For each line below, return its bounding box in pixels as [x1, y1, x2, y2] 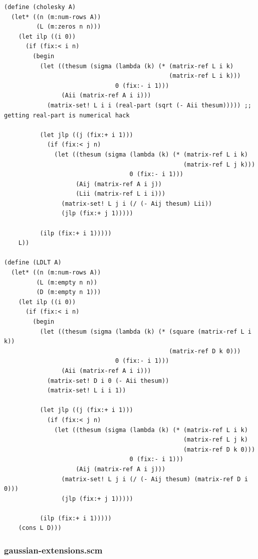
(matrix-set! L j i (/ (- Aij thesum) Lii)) [61, 200, 212, 207]
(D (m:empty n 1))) [36, 289, 101, 296]
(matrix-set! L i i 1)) [47, 387, 126, 394]
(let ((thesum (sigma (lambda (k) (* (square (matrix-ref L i [40, 328, 251, 335]
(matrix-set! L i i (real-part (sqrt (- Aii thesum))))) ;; [47, 101, 251, 109]
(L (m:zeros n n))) [36, 23, 101, 31]
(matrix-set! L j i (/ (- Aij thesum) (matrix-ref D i [61, 475, 248, 483]
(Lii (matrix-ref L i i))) [76, 190, 166, 198]
